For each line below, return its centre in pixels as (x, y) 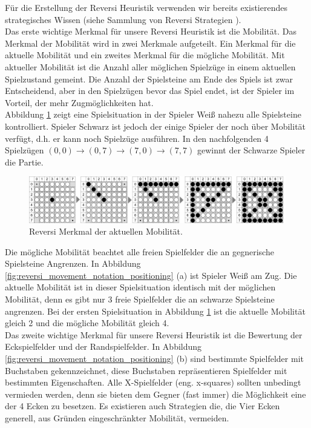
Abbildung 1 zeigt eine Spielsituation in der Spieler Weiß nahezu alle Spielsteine (153, 114)
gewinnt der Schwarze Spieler (251, 150)
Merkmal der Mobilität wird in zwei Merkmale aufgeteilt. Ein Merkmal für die (150, 43)
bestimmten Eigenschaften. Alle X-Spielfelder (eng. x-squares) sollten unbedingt (153, 382)
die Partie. (24, 162)
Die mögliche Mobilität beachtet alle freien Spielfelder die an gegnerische (139, 251)
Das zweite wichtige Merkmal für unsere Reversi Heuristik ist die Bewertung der (154, 334)
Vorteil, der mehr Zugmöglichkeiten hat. (79, 102)
